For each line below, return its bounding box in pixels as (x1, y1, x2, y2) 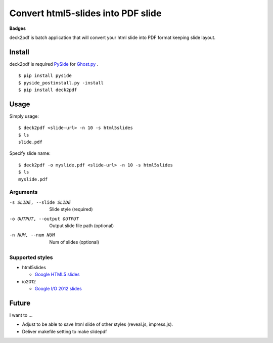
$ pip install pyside (18, 73, 72, 78)
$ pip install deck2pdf (18, 87, 77, 93)
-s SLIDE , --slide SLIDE (9, 199, 71, 205)
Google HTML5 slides (34, 271, 80, 278)
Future (9, 298, 31, 307)
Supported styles (9, 253, 53, 261)
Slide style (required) (49, 206, 93, 212)
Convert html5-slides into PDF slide (9, 8, 162, 19)
